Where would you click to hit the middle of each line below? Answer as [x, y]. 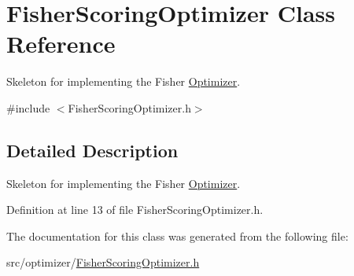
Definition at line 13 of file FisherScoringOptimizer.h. [135, 210]
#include [28, 107]
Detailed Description [92, 150]
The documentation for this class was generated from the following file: [177, 236]
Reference [61, 44]
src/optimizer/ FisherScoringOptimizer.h [103, 262]
